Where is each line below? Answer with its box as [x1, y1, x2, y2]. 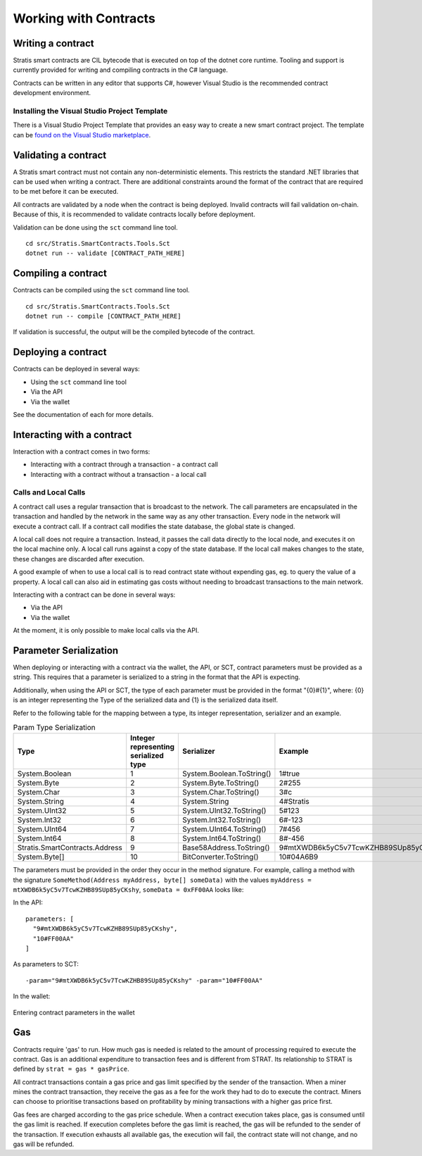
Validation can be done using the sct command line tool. [13, 223, 179, 232]
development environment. [13, 89, 91, 97]
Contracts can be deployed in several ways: [13, 365, 140, 373]
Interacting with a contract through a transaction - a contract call [30, 460, 218, 468]
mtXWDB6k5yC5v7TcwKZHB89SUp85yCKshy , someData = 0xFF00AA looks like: [13, 885, 244, 894]
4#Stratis [279, 797, 309, 807]
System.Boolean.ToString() [182, 769, 271, 778]
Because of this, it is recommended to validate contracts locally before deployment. [13, 210, 256, 218]
